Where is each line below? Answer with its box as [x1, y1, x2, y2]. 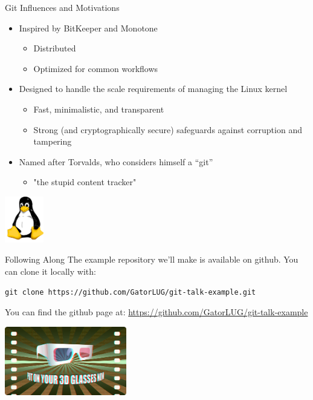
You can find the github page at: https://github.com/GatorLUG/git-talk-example [5, 305, 308, 318]
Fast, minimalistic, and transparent [33, 102, 164, 115]
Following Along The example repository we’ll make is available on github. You [5, 253, 298, 266]
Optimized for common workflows [33, 62, 158, 74]
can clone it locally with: [5, 264, 96, 277]
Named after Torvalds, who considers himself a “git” [19, 155, 213, 168]
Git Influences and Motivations [5, 1, 120, 13]
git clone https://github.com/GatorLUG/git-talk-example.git [5, 288, 256, 297]
